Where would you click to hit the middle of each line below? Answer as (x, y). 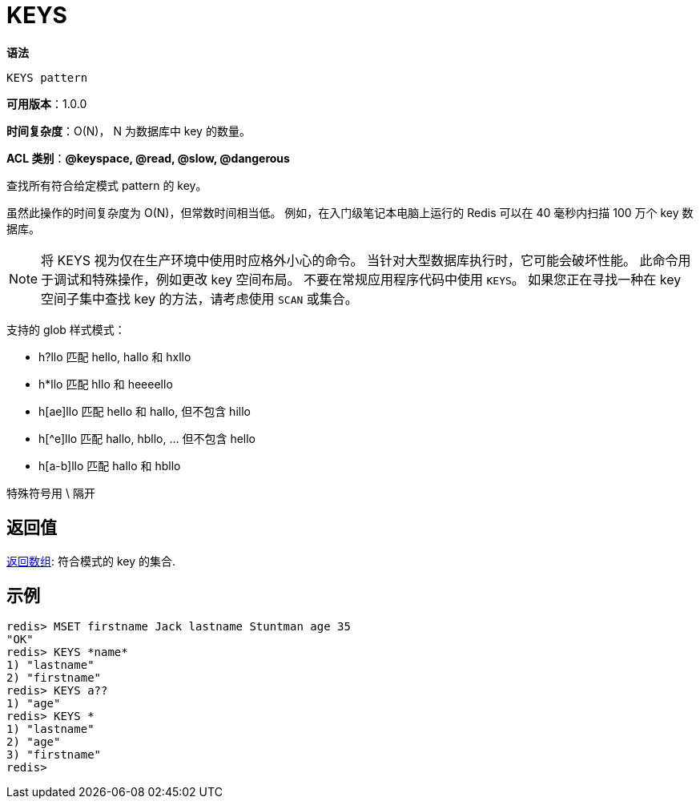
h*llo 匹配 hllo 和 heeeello (106, 384)
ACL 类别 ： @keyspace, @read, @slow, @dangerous (148, 158)
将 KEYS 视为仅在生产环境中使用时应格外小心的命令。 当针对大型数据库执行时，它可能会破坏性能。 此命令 (360, 260)
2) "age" (34, 742)
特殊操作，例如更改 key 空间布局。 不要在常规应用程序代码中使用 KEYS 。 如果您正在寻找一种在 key (387, 279)
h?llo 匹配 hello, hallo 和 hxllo (115, 356)
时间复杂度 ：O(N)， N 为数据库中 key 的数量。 (129, 131)
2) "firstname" (54, 678)
